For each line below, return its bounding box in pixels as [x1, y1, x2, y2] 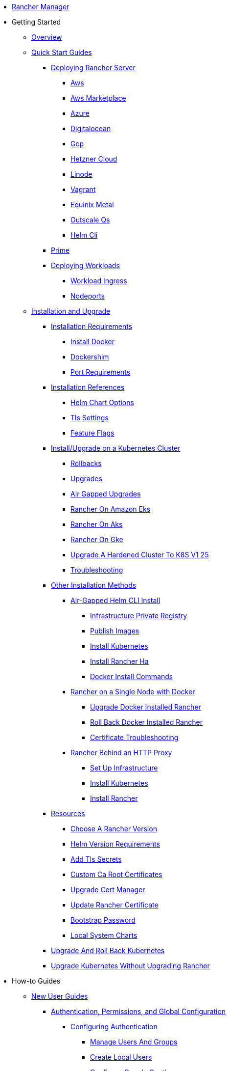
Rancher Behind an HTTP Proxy [70, 748, 172, 757]
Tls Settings [70, 413, 109, 422]
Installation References [51, 383, 125, 391]
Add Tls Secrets [70, 855, 122, 863]
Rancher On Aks [70, 520, 123, 528]
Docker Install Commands [90, 672, 173, 681]
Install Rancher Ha [90, 657, 149, 665]
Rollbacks [70, 459, 102, 467]
